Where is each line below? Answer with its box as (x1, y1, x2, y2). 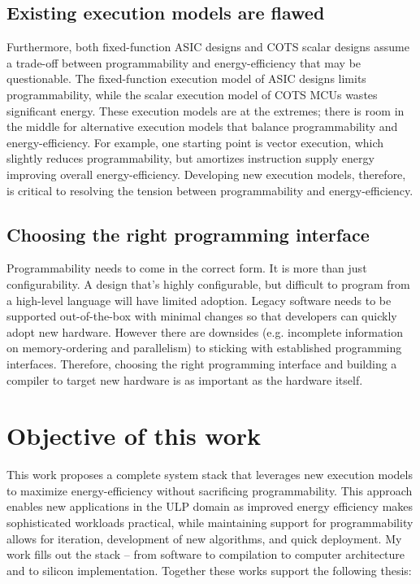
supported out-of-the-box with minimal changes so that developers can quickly (6, 307, 397, 325)
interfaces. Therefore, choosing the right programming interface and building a (6, 355, 397, 372)
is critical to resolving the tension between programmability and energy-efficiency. (6, 181, 414, 198)
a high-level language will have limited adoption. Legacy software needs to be (6, 291, 392, 308)
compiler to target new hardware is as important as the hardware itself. (6, 371, 363, 388)
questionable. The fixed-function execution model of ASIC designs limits (6, 70, 366, 87)
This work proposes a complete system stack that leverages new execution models (6, 466, 413, 483)
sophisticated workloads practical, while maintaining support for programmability (6, 514, 414, 530)
